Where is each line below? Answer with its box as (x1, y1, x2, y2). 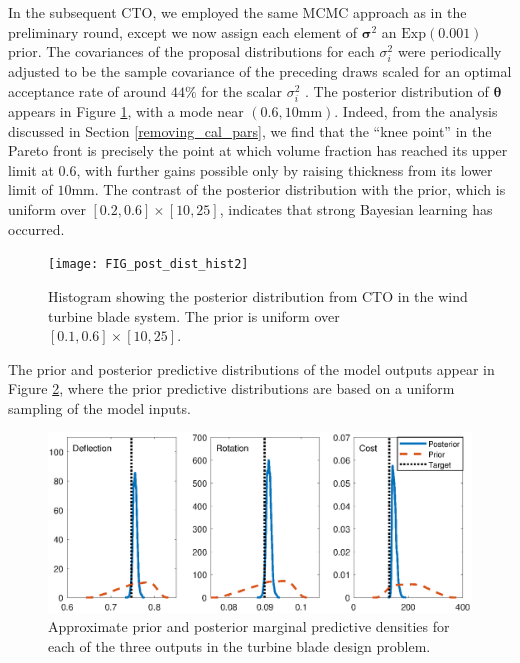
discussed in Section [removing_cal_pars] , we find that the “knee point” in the (8, 120, 492, 141)
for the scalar (201, 80, 283, 101)
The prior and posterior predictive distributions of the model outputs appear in (8, 358, 495, 379)
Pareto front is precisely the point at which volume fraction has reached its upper (8, 140, 508, 161)
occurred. (8, 218, 65, 239)
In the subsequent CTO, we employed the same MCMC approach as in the (8, 2, 467, 22)
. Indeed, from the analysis (334, 101, 498, 122)
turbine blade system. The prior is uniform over (48, 305, 340, 326)
